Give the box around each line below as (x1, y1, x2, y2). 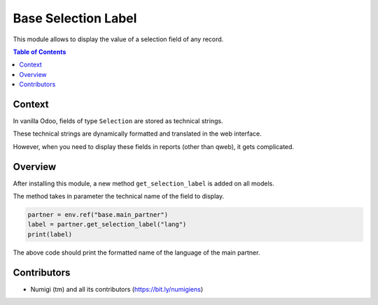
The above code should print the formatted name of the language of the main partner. (13, 248, 260, 257)
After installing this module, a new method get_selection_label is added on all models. (13, 179, 274, 187)
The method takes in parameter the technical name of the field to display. (13, 192, 224, 201)
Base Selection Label (13, 10, 137, 26)
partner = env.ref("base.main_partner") (27, 211, 168, 219)
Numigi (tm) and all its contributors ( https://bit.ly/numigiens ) (30, 285, 204, 293)
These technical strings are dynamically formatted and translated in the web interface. (13, 129, 262, 138)
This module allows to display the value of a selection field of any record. (13, 35, 224, 43)
